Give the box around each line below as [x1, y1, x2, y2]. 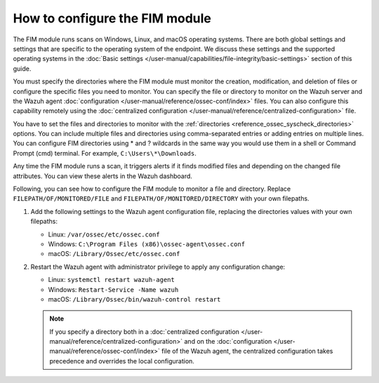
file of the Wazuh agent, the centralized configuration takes [161, 347, 333, 356]
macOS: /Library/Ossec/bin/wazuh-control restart [48, 295, 221, 303]
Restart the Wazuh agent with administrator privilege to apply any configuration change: [30, 262, 286, 271]
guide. [13, 64, 32, 73]
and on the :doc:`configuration [183, 337, 272, 346]
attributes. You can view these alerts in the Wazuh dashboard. [13, 172, 193, 180]
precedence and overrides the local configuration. [49, 356, 194, 365]
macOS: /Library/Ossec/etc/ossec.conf [48, 250, 180, 258]
